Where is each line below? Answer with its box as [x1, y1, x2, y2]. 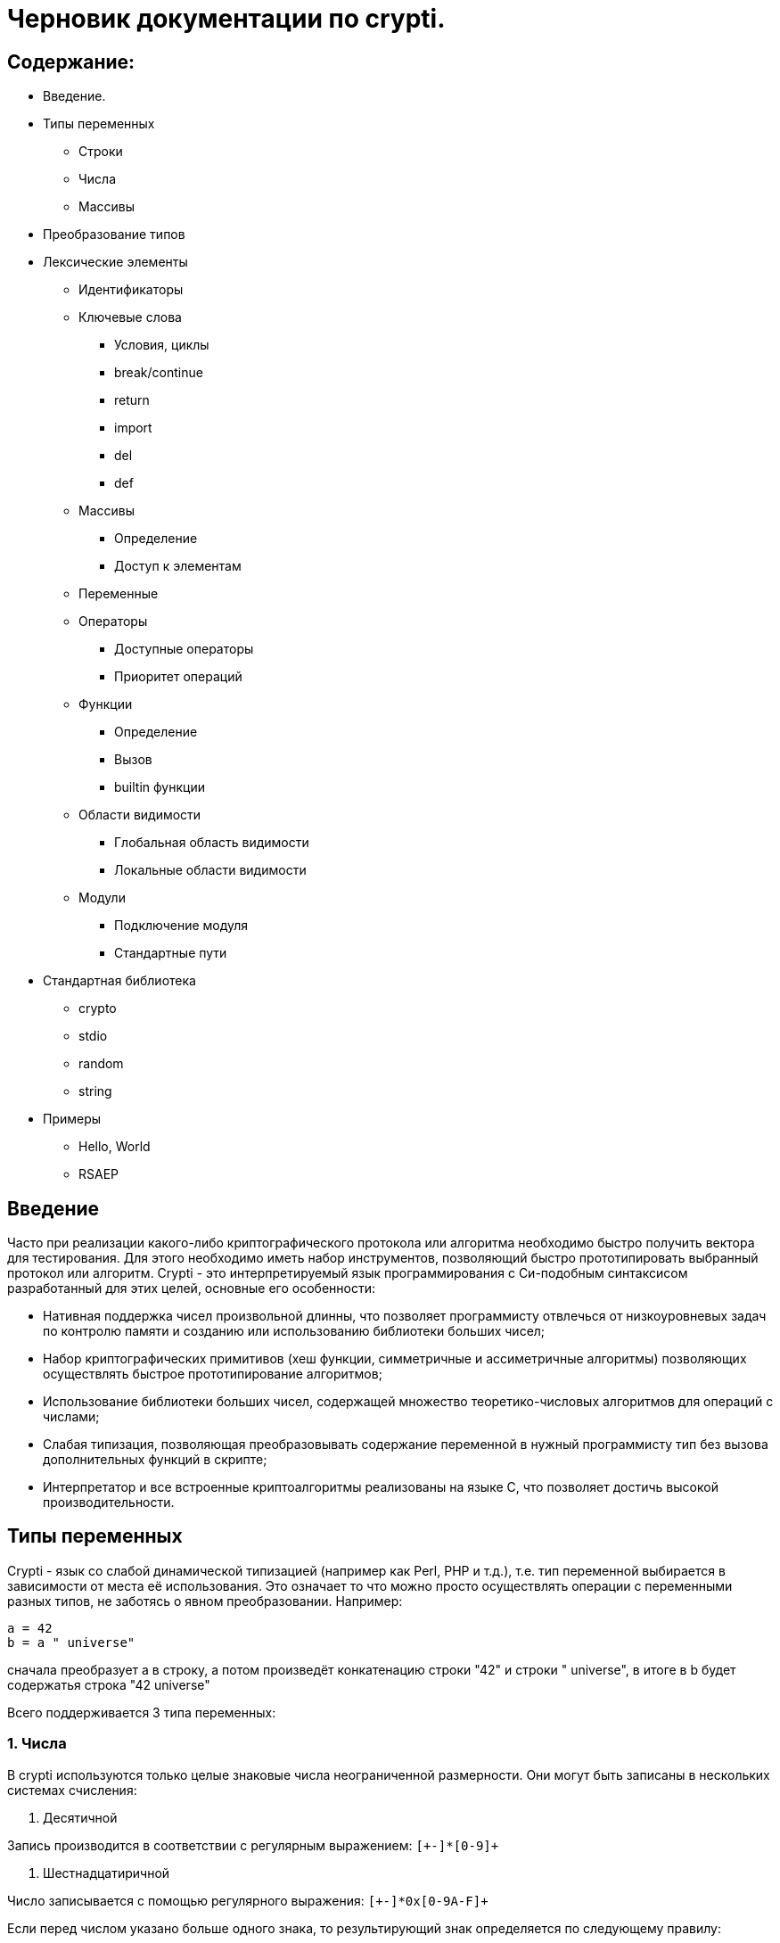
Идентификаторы [78, 282, 184, 298]
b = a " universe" [7, 1634, 135, 1650]
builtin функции [114, 779, 205, 795]
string [78, 1083, 112, 1099]
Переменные [78, 586, 159, 602]
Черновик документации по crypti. [7, 4, 446, 34]
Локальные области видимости [114, 862, 307, 878]
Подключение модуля [114, 918, 249, 934]
